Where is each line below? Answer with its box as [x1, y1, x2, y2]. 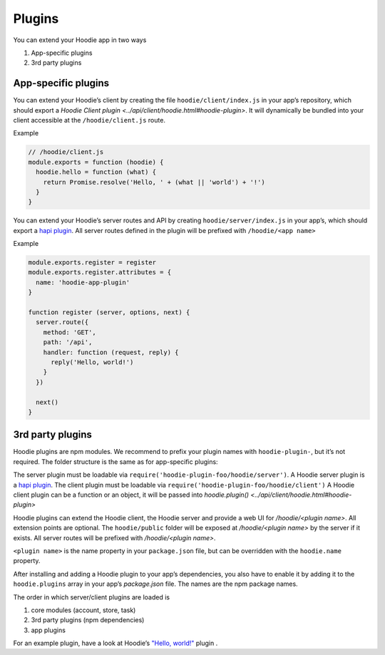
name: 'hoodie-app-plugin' [36, 278, 130, 287]
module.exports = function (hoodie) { [28, 158, 164, 166]
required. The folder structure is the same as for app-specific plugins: [13, 457, 218, 466]
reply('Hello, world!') [51, 359, 134, 366]
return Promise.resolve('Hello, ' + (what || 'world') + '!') [43, 178, 265, 186]
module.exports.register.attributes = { [28, 268, 171, 277]
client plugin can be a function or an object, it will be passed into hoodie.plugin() [13, 490, 250, 499]
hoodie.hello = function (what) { [36, 168, 157, 176]
